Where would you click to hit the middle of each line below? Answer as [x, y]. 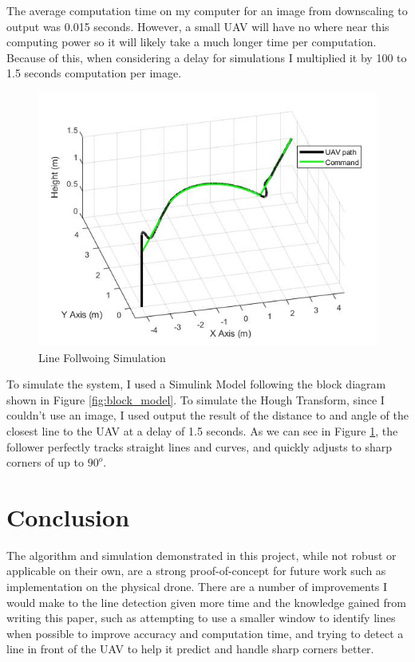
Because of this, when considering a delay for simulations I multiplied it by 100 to [207, 57]
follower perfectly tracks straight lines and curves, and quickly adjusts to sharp [200, 446]
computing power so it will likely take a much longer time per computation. [192, 42]
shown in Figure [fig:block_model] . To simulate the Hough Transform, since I [196, 399]
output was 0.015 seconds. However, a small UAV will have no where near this [198, 26]
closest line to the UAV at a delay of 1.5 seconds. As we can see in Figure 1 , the [202, 430]
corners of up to [45, 462]
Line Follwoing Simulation [102, 357]
